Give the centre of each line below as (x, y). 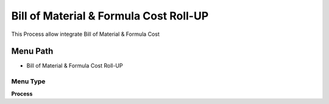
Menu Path (32, 51)
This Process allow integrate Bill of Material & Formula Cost (85, 34)
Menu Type (28, 81)
